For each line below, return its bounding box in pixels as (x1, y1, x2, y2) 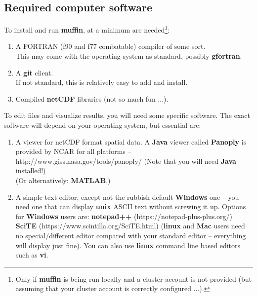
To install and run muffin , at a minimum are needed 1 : (4, 23, 170, 35)
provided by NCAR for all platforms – (15, 146, 131, 156)
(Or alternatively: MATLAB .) (15, 175, 111, 185)
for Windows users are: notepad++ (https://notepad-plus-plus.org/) (15, 211, 233, 221)
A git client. (15, 67, 53, 77)
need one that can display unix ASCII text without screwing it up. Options (15, 201, 246, 212)
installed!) (15, 165, 46, 176)
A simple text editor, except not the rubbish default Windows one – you (15, 191, 239, 202)
